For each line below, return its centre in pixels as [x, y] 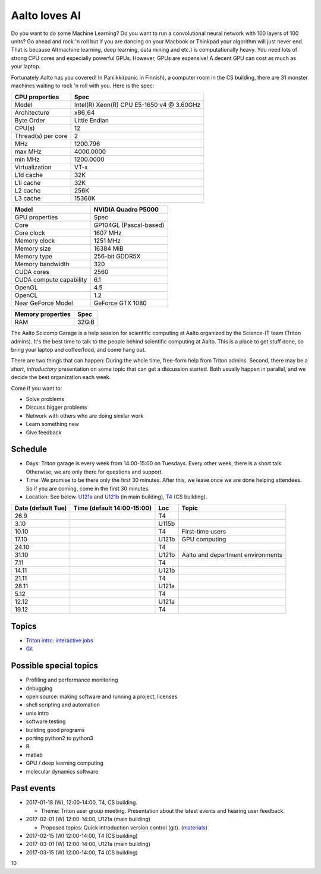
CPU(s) [25, 128]
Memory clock [35, 241]
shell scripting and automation [63, 705]
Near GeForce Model [44, 303]
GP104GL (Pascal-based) [129, 225]
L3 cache [28, 198]
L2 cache [28, 191]
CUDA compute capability [51, 280]
